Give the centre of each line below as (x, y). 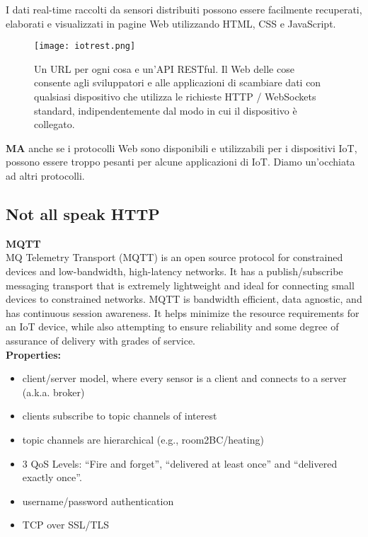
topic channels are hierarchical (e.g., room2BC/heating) (143, 439)
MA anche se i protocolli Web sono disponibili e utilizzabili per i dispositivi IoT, (182, 148)
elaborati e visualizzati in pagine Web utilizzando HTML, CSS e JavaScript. (171, 23)
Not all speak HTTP (83, 213)
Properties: (34, 354)
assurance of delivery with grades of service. (101, 340)
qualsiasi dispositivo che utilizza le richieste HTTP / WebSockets (175, 97)
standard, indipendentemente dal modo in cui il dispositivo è (166, 110)
